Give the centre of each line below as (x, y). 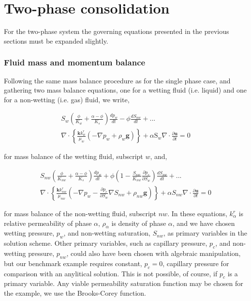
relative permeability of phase (48, 223)
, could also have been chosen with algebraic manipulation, (154, 253)
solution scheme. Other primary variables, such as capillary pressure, (106, 243)
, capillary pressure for (196, 263)
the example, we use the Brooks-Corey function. (75, 293)
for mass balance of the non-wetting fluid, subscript (80, 214)
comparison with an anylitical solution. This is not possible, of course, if (111, 273)
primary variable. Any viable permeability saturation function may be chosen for (124, 283)
